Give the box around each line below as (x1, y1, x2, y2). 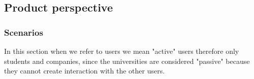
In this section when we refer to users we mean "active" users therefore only (4, 46, 239, 56)
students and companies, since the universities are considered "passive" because (4, 55, 250, 66)
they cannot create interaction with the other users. (4, 65, 165, 76)
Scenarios (4, 26, 43, 38)
